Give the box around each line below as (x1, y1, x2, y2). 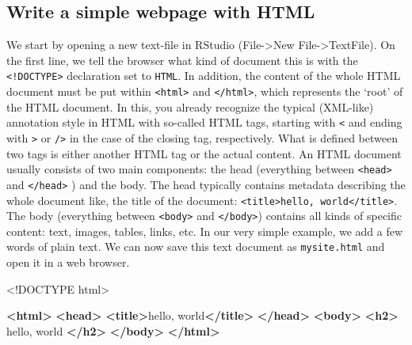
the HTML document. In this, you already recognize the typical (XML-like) (6, 98, 374, 115)
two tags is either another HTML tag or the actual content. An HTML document (6, 145, 402, 161)
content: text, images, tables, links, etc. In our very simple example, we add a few (6, 222, 403, 239)
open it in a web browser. (6, 254, 130, 271)
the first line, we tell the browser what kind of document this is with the (6, 51, 358, 68)
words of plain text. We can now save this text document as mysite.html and (6, 238, 385, 255)
